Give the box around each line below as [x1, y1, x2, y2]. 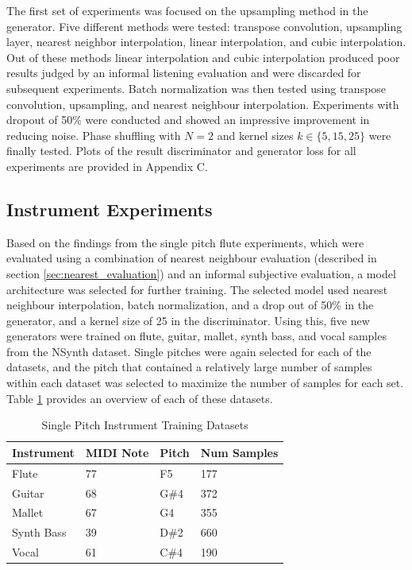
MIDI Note [85, 444, 149, 460]
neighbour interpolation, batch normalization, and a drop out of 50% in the [6, 297, 374, 313]
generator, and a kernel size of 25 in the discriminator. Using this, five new [6, 312, 370, 328]
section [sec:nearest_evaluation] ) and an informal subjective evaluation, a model [6, 265, 396, 281]
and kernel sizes [217, 126, 294, 143]
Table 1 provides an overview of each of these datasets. [6, 390, 273, 406]
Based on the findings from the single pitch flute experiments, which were [6, 234, 364, 250]
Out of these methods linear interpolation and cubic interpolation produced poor [6, 48, 400, 65]
